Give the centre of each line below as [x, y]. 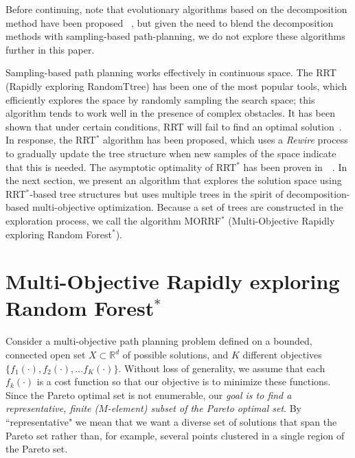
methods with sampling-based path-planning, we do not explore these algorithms [175, 36]
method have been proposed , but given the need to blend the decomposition [170, 22]
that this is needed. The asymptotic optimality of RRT [121, 167]
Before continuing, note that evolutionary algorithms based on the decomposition [176, 9]
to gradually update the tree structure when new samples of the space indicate [171, 153]
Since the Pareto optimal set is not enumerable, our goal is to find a [149, 394]
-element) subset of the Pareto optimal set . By [204, 408]
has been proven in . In [295, 167]
